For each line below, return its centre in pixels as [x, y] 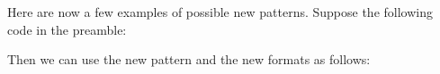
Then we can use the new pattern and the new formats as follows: [189, 59]
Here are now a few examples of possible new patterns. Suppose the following [220, 12]
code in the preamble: [67, 29]
